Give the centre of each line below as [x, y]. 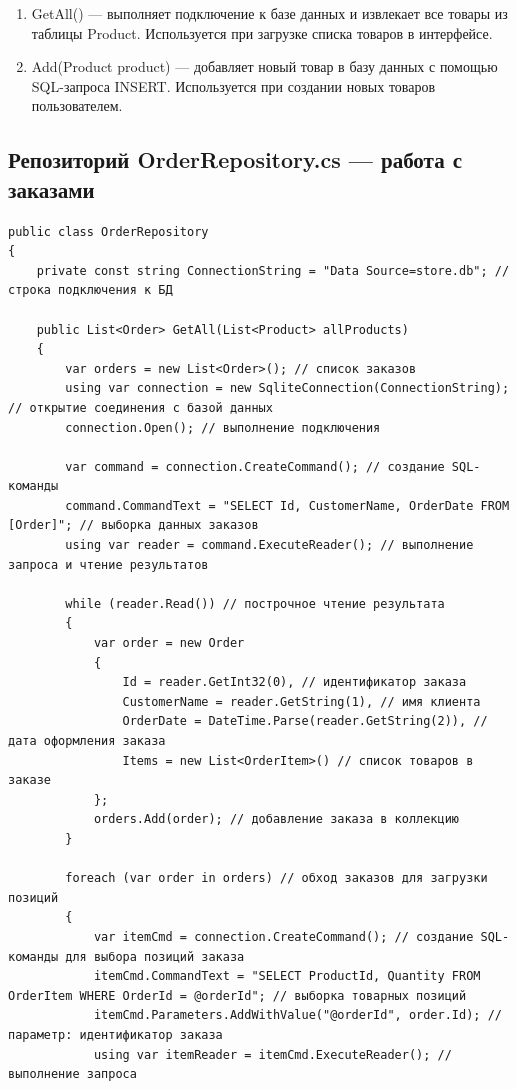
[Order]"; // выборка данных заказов [133, 525]
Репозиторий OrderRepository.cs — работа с [235, 159]
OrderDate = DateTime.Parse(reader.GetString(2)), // [305, 721]
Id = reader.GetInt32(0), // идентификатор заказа [294, 682]
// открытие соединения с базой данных [140, 407]
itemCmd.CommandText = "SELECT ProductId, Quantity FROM [287, 976]
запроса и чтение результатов [108, 564]
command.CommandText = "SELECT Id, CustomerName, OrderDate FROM [287, 505]
